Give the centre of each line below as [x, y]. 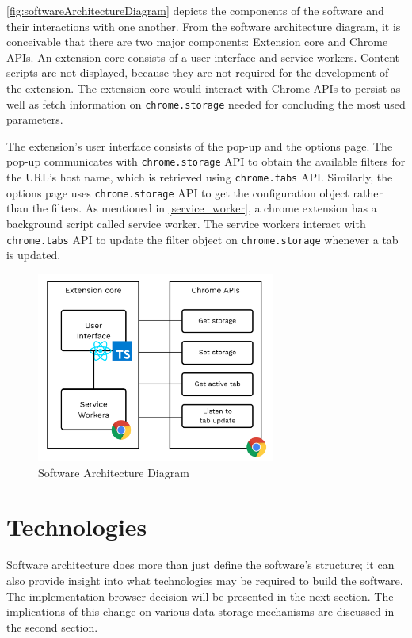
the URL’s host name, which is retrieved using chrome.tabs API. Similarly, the [200, 177]
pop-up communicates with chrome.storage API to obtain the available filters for [206, 161]
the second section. [52, 627]
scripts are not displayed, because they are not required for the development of [198, 73]
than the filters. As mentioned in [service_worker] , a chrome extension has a [192, 208]
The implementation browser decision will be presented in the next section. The [200, 596]
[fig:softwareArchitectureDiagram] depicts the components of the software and [195, 10]
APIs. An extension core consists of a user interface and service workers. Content [203, 57]
